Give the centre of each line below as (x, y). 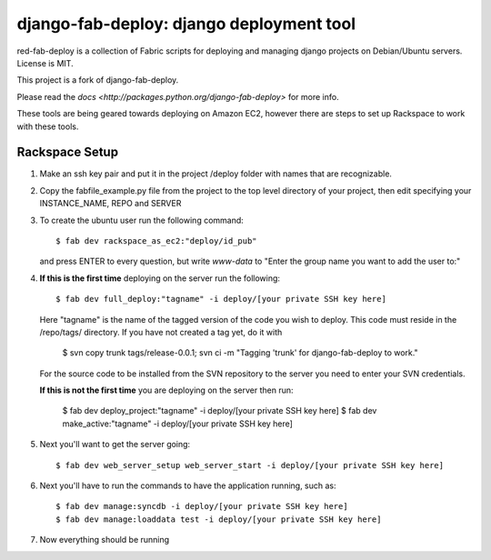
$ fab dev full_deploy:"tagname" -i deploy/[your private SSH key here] (221, 299)
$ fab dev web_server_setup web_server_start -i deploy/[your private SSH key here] (250, 465)
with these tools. (48, 126)
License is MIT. (45, 63)
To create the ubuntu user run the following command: (142, 220)
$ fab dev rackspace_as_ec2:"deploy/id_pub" (157, 240)
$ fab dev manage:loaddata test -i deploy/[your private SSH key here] (219, 519)
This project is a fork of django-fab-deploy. (98, 80)
